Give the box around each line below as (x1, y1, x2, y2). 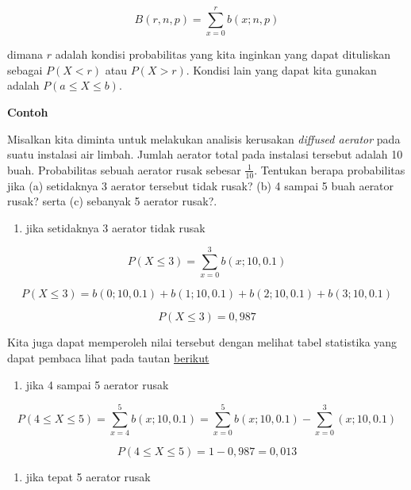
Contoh (7, 103, 48, 120)
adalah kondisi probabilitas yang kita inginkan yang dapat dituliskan (55, 46, 391, 63)
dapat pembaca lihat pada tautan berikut (7, 350, 209, 366)
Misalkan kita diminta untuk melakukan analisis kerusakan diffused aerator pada (7, 130, 401, 147)
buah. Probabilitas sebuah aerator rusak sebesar (7, 161, 241, 178)
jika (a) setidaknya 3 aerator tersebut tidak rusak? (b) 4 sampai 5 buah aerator (7, 177, 394, 193)
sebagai (7, 61, 43, 78)
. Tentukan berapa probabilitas (254, 161, 405, 178)
